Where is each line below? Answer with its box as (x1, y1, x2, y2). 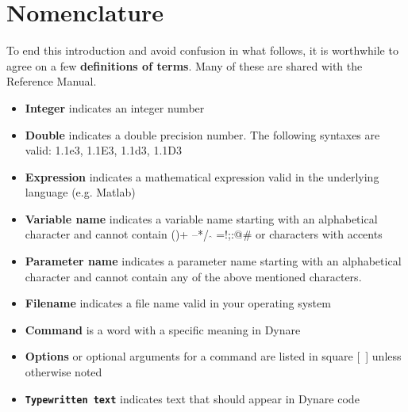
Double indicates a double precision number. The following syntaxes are (25, 126, 380, 143)
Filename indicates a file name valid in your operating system (25, 295, 331, 311)
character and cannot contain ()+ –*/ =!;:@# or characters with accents (25, 226, 383, 242)
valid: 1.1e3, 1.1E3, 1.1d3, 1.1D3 (25, 142, 182, 158)
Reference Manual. (6, 73, 97, 90)
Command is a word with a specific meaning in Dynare (25, 321, 301, 338)
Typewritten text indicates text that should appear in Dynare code (25, 390, 360, 406)
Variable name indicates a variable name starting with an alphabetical (25, 210, 378, 227)
